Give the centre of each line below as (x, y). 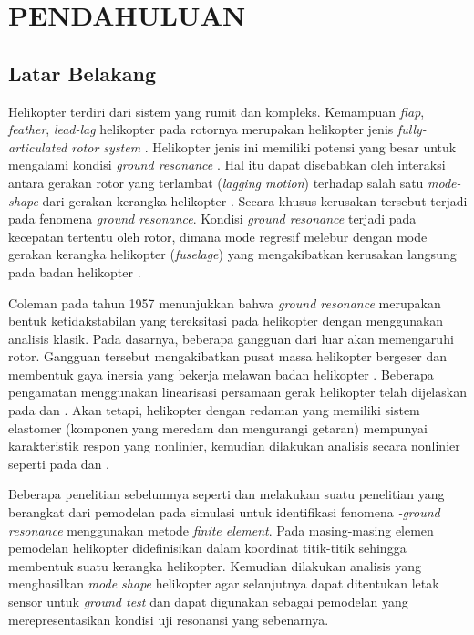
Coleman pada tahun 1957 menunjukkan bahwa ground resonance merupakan (225, 302)
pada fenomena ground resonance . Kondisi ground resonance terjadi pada (212, 219)
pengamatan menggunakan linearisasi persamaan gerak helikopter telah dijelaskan (237, 392)
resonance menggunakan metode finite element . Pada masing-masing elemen (221, 530)
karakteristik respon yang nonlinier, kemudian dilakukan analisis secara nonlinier (234, 446)
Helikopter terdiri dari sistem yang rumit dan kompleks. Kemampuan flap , (216, 111)
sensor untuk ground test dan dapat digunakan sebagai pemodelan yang (208, 602)
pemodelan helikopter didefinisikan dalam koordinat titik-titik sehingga (207, 548)
